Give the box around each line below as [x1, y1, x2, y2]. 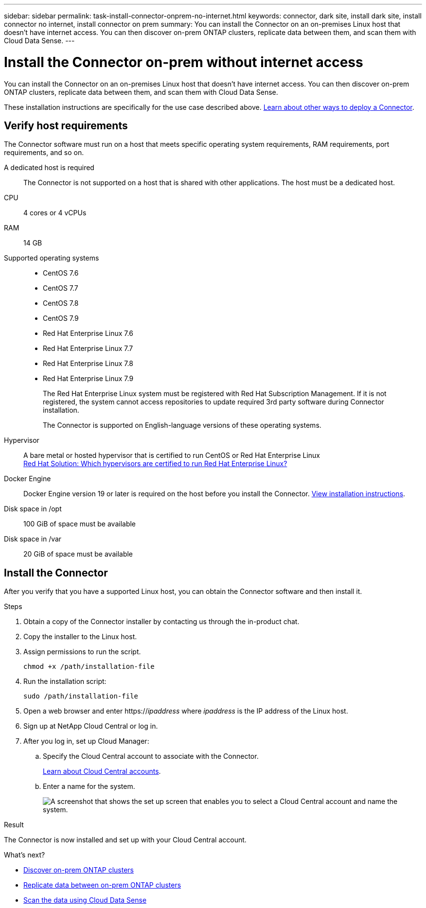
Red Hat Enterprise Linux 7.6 [43, 329, 133, 338]
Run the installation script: [23, 677, 106, 686]
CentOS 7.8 [43, 299, 79, 308]
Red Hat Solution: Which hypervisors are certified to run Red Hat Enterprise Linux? [23, 459, 287, 468]
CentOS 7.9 [43, 314, 79, 323]
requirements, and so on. [4, 148, 84, 157]
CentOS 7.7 [43, 284, 78, 293]
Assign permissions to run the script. [23, 647, 141, 656]
